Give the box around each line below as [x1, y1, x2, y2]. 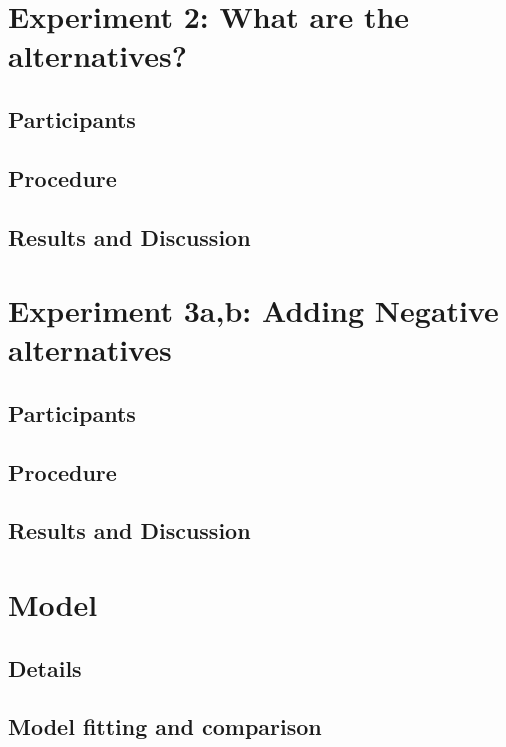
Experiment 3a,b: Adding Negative [8, 290, 499, 331]
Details [8, 652, 82, 683]
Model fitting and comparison [8, 711, 322, 742]
